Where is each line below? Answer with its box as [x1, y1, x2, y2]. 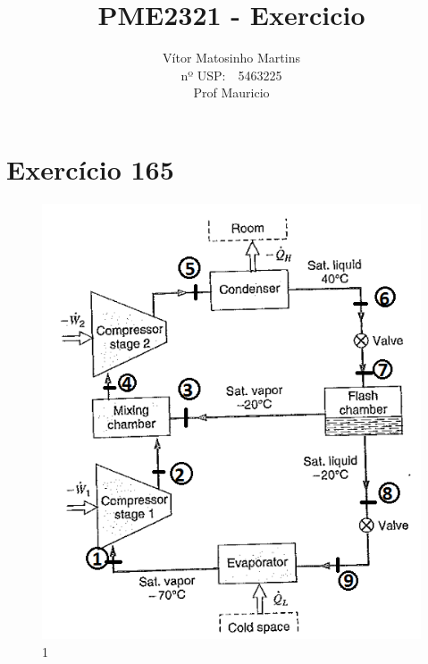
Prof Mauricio [193, 83, 270, 102]
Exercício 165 [6, 150, 174, 187]
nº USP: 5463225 [180, 65, 282, 84]
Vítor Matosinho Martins [163, 48, 300, 67]
